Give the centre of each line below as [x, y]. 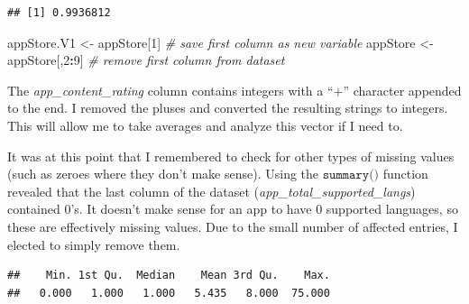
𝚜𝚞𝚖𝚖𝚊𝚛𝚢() [351, 175]
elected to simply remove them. [94, 244]
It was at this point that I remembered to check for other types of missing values [231, 156]
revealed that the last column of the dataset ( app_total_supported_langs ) [212, 191]
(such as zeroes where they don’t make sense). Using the [163, 174]
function [405, 174]
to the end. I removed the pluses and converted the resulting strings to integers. [228, 108]
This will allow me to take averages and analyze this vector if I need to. [205, 125]
